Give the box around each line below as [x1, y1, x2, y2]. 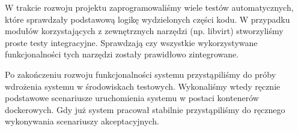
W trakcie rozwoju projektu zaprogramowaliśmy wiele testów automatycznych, [5, 1, 294, 13]
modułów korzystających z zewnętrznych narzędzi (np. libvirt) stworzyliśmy [5, 25, 284, 37]
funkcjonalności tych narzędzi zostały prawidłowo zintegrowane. [5, 48, 239, 60]
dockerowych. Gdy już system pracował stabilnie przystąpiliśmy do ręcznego [5, 103, 285, 115]
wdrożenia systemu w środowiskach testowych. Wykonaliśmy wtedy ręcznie [5, 80, 281, 92]
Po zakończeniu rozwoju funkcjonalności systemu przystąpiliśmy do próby [5, 68, 276, 80]
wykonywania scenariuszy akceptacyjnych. [5, 115, 159, 127]
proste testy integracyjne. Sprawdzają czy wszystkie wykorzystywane [5, 36, 258, 48]
